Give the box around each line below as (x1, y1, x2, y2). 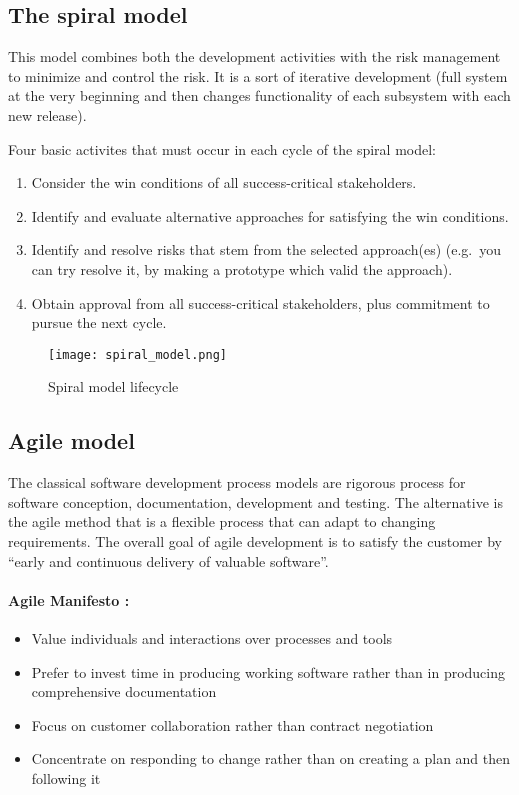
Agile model (8, 425, 135, 456)
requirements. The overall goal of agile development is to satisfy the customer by (8, 530, 502, 551)
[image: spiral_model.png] (48, 347, 227, 362)
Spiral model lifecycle (48, 376, 179, 397)
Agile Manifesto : (8, 589, 130, 610)
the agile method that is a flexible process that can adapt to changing (8, 511, 436, 532)
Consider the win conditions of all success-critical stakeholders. (31, 172, 417, 193)
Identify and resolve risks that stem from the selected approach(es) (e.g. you (31, 239, 501, 260)
